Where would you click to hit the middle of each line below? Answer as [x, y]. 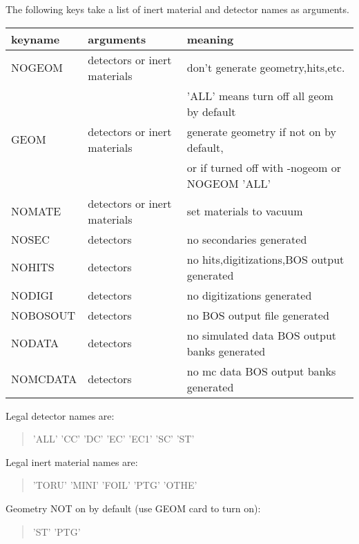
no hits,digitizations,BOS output [265, 259]
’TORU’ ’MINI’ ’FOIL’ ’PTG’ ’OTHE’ [115, 485]
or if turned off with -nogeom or [264, 167]
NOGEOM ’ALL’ [229, 183]
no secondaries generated [247, 239]
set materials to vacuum [245, 211]
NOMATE [36, 211]
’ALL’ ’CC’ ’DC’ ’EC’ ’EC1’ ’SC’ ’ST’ [114, 439]
